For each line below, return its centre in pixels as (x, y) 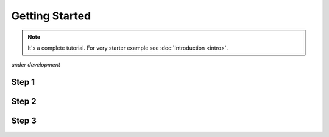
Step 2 (24, 102)
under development (36, 65)
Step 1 (23, 82)
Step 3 (24, 121)
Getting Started (51, 16)
